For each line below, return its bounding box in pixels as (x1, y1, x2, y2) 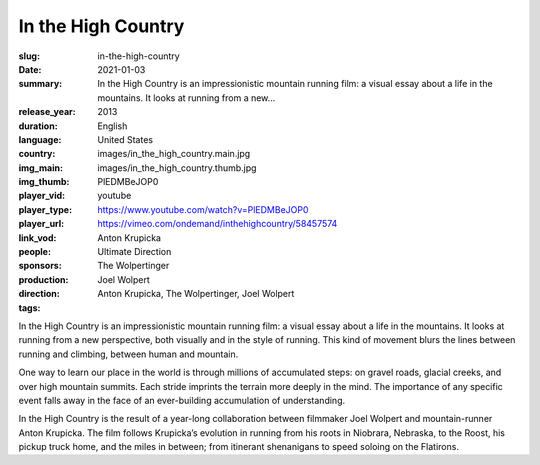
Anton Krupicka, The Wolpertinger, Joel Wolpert (97, 288, 295, 300)
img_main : (18, 161, 64, 174)
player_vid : (18, 190, 65, 202)
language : (18, 133, 62, 145)
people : (18, 246, 52, 258)
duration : (18, 120, 59, 132)
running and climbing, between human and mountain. (18, 348, 239, 360)
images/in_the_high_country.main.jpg (97, 148, 251, 160)
